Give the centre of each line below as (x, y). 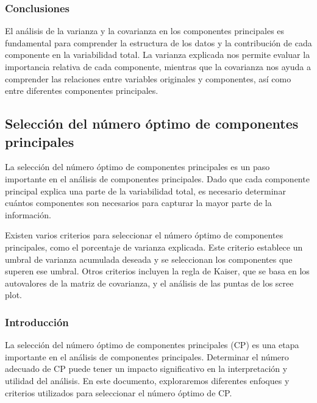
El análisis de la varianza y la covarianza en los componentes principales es (145, 31)
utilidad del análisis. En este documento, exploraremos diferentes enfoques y (147, 380)
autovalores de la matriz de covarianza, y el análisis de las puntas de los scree (149, 283)
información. (28, 214)
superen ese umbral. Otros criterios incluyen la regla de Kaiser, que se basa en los (157, 271)
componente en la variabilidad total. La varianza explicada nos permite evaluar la (158, 55)
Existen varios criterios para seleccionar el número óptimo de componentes (144, 235)
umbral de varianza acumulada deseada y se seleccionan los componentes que (149, 259)
